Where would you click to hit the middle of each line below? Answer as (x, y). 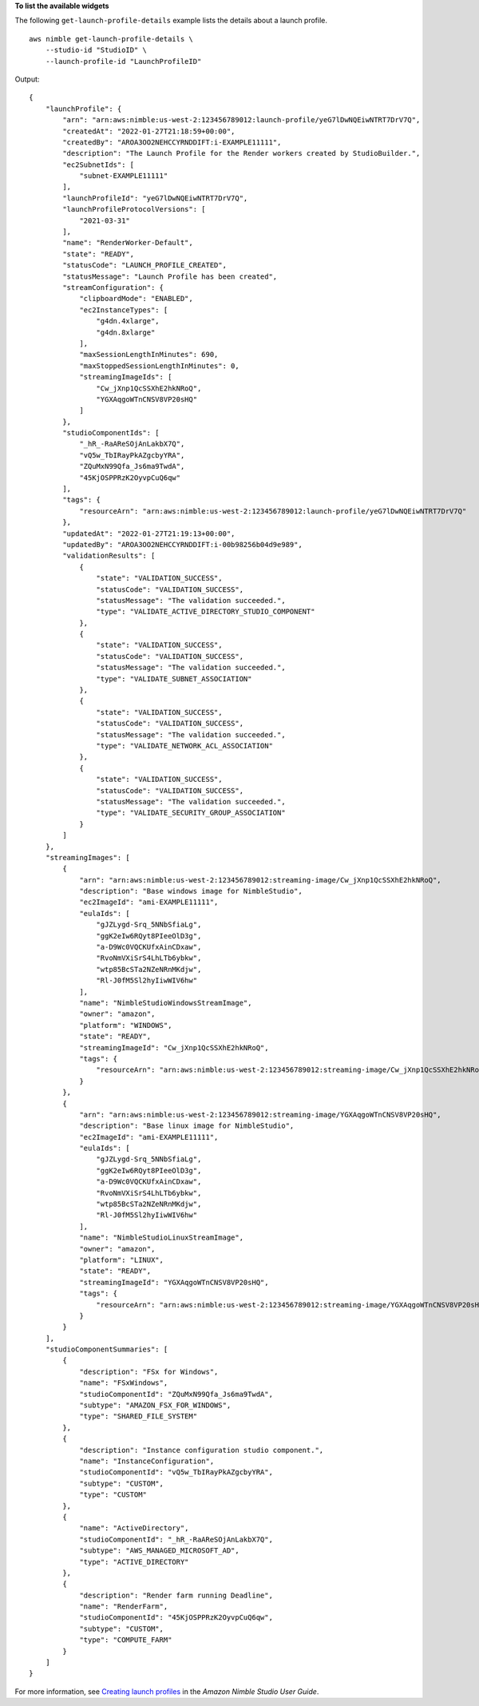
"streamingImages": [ (88, 857)
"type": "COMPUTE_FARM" (126, 1640)
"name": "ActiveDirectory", (134, 1528)
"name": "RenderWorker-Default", (128, 243)
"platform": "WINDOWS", (126, 1025)
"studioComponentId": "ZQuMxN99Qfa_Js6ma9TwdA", (176, 1394)
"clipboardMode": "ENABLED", (136, 299)
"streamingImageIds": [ (126, 377)
